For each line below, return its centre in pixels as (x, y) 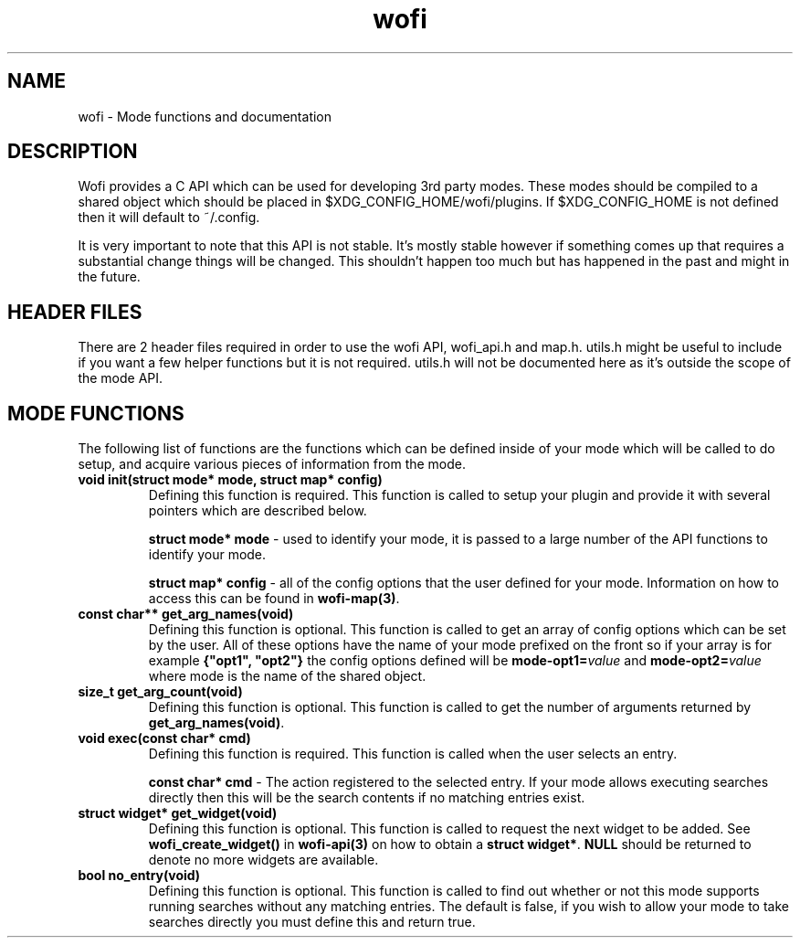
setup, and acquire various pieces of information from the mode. (272, 464)
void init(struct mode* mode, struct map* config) (230, 480)
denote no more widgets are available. (263, 860)
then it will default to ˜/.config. (169, 218)
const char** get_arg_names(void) (186, 614)
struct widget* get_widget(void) (178, 813)
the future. (109, 277)
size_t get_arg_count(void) (160, 692)
